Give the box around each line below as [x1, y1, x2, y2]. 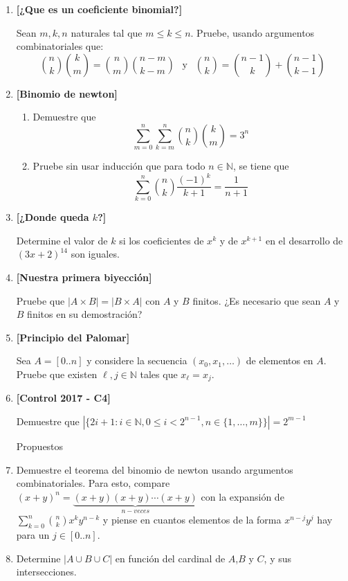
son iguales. [71, 247, 120, 261]
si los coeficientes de [119, 233, 204, 247]
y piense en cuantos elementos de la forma [102, 512, 282, 527]
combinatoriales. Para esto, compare [16, 476, 170, 490]
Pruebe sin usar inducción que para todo [33, 159, 205, 173]
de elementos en [246, 353, 313, 368]
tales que [140, 366, 178, 381]
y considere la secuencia [86, 353, 187, 368]
